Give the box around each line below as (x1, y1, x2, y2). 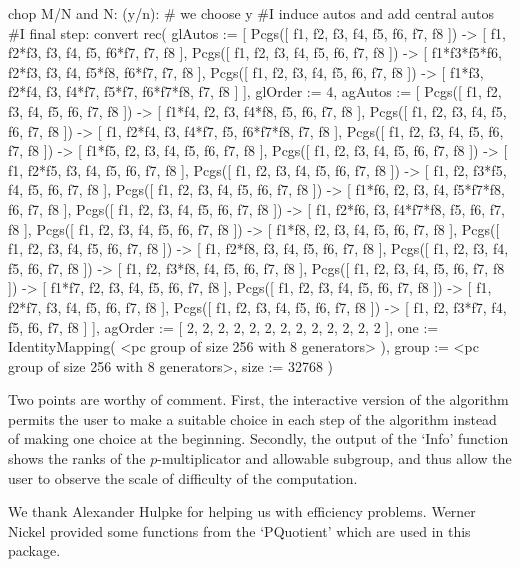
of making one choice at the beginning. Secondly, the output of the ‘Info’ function (8, 428, 509, 449)
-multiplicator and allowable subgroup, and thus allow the (157, 448, 512, 469)
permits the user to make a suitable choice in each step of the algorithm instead (8, 408, 497, 429)
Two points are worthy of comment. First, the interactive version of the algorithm (8, 389, 509, 410)
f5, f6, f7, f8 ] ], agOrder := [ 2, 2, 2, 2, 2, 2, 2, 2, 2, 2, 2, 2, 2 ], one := (8, 316, 439, 337)
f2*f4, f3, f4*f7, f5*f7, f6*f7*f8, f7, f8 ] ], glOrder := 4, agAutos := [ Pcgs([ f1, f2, (8, 81, 502, 102)
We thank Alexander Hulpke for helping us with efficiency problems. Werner (8, 501, 476, 522)
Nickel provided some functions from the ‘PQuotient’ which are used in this (8, 520, 471, 541)
